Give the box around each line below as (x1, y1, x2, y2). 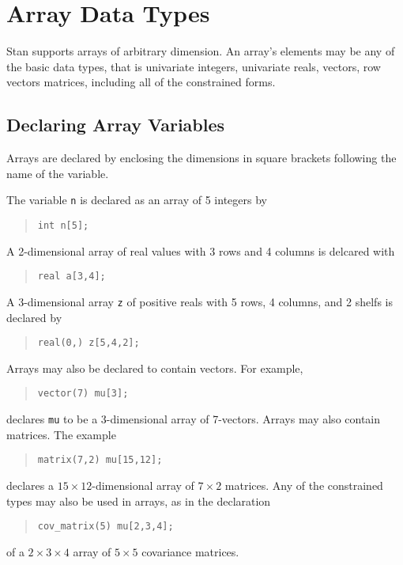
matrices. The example (6, 426, 116, 442)
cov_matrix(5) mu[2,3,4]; (37, 521, 174, 533)
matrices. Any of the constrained (224, 476, 383, 493)
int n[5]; (37, 219, 89, 231)
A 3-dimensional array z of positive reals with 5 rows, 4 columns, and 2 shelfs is (6, 293, 393, 309)
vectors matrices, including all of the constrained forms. (6, 74, 276, 90)
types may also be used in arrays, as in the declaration (6, 492, 271, 509)
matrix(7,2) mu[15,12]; (37, 454, 163, 466)
